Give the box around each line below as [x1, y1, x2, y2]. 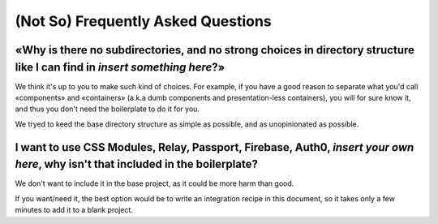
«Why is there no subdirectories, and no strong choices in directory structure [15, 43, 415, 57]
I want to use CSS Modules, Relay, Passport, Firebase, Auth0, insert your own [15, 140, 414, 154]
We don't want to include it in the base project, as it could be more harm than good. [15, 179, 294, 188]
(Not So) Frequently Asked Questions [15, 12, 272, 30]
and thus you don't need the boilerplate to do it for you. [15, 104, 200, 114]
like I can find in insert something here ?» [15, 60, 225, 74]
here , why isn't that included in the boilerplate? [15, 157, 259, 171]
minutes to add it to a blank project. [15, 205, 134, 215]
